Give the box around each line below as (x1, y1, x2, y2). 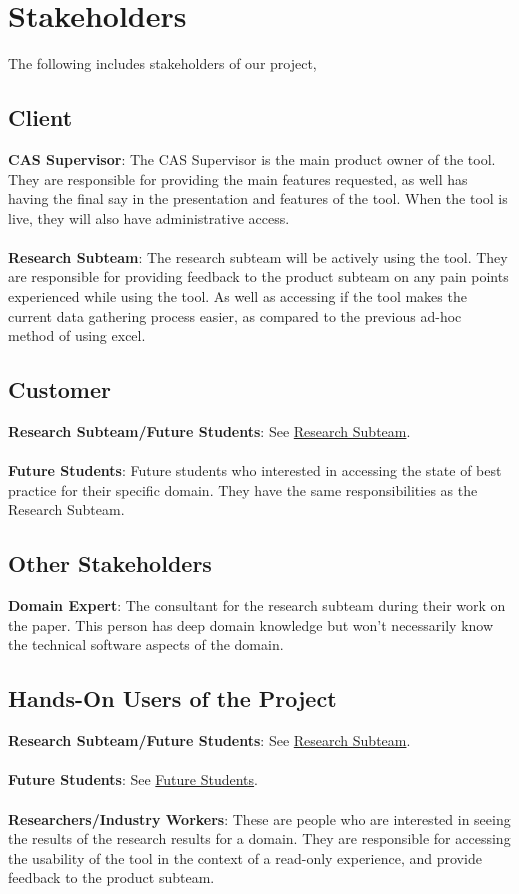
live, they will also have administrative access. (8, 207, 290, 228)
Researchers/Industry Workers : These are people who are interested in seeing (8, 808, 511, 829)
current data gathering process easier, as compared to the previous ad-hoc (8, 305, 462, 326)
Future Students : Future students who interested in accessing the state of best (8, 460, 502, 481)
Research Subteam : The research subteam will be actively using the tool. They (8, 246, 508, 267)
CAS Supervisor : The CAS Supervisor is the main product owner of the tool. (8, 148, 496, 169)
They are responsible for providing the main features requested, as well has (8, 168, 468, 189)
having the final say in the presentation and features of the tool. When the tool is (8, 188, 508, 209)
